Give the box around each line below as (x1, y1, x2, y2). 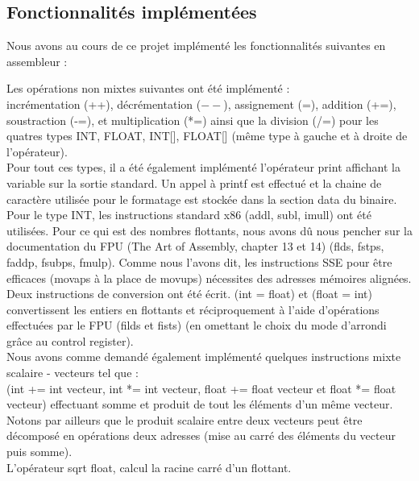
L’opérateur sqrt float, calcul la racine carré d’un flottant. (6, 458, 292, 475)
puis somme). (6, 443, 73, 460)
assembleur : (6, 52, 68, 69)
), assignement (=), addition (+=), (223, 95, 396, 112)
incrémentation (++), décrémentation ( (6, 95, 201, 112)
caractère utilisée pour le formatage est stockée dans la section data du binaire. (6, 190, 397, 207)
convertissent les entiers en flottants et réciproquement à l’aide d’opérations (6, 301, 380, 317)
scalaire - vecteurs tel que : (6, 364, 139, 381)
